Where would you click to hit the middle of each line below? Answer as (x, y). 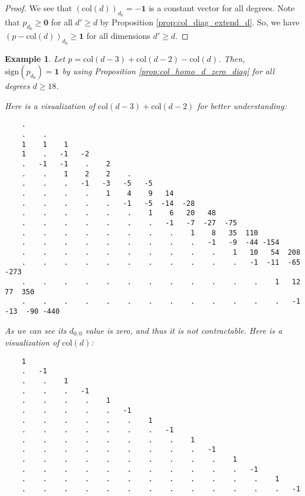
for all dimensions (118, 36)
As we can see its (36, 330)
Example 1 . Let (35, 58)
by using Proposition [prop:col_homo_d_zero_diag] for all (168, 71)
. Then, (232, 58)
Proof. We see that (38, 8)
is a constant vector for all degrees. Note (222, 8)
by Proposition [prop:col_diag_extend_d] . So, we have (200, 22)
